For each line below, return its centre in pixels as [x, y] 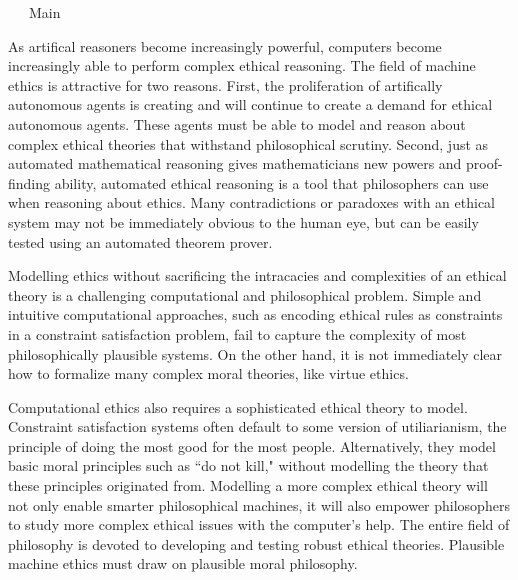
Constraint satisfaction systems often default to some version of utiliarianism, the [257, 426]
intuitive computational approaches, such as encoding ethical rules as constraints [255, 314]
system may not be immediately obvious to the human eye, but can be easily [243, 221]
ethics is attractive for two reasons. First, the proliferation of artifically [225, 84]
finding [29, 182]
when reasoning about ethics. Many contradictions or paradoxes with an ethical [251, 202]
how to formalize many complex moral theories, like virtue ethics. [208, 373]
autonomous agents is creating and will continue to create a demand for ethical [250, 104]
